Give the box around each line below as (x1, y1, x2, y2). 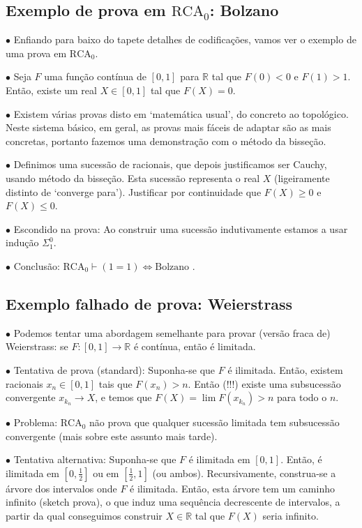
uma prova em (6, 45, 67, 60)
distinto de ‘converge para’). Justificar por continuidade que (6, 184, 262, 199)
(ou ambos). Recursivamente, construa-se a (152, 465, 336, 480)
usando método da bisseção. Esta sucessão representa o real (6, 170, 260, 185)
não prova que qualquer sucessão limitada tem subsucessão (89, 415, 340, 430)
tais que (98, 376, 133, 391)
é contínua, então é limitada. (133, 339, 256, 354)
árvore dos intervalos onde (6, 481, 117, 495)
